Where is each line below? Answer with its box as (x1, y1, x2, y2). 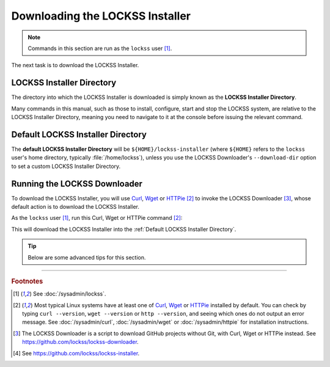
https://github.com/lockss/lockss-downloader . (22, 338, 139, 346)
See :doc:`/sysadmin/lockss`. (32, 290, 106, 297)
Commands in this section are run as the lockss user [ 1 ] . (28, 45, 172, 52)
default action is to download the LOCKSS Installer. (11, 203, 140, 210)
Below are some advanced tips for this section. (28, 253, 146, 261)
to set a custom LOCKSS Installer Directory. (11, 162, 121, 170)
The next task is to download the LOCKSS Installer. (11, 62, 139, 69)
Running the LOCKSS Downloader (11, 178, 143, 189)
